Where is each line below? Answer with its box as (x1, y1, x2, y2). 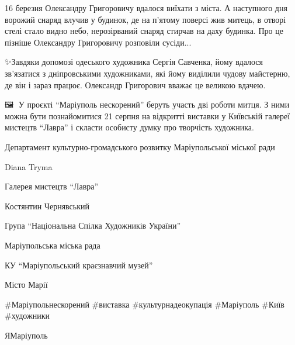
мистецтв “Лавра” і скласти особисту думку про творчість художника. (5, 121, 254, 133)
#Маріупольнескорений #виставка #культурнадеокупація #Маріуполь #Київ (5, 298, 284, 310)
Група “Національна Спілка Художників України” (5, 219, 181, 232)
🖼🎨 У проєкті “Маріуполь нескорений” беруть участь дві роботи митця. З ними (5, 98, 290, 111)
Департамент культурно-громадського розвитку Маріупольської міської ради (5, 140, 275, 153)
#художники (5, 309, 50, 322)
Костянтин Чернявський (5, 199, 89, 212)
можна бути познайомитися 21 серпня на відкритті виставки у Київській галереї (5, 109, 290, 122)
